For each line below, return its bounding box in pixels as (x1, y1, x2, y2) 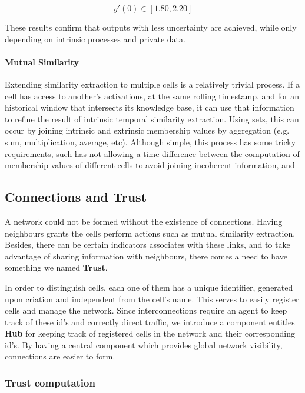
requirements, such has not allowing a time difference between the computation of (5, 147, 300, 159)
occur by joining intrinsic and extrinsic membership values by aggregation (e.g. (5, 124, 290, 136)
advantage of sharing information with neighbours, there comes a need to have (5, 249, 287, 262)
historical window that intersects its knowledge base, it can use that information (5, 101, 294, 114)
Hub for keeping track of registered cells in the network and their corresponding (5, 327, 296, 339)
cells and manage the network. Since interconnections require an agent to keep (5, 304, 287, 317)
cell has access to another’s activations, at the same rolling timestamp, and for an (5, 89, 299, 102)
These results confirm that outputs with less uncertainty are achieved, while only (5, 21, 297, 33)
